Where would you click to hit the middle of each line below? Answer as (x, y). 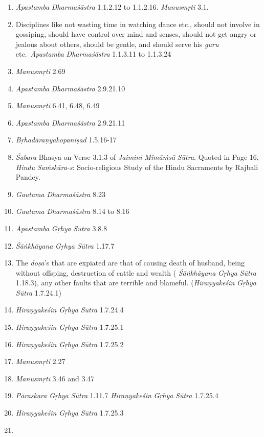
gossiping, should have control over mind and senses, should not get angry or (136, 34)
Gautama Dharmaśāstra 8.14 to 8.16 (72, 211)
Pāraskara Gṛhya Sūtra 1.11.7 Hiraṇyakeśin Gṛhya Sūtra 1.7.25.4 (117, 395)
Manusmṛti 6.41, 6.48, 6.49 (58, 105)
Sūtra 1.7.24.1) (38, 292)
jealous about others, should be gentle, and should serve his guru (117, 44)
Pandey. (28, 177)
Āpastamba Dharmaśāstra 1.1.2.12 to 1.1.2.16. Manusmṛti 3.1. (112, 7)
